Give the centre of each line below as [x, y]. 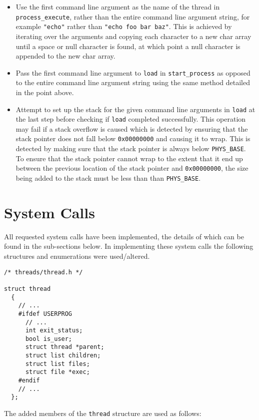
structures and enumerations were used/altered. [77, 256]
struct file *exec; [57, 372]
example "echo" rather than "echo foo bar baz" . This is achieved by [124, 26]
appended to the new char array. [65, 56]
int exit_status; [54, 331]
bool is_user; [49, 339]
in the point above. [45, 92]
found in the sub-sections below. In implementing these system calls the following [129, 246]
